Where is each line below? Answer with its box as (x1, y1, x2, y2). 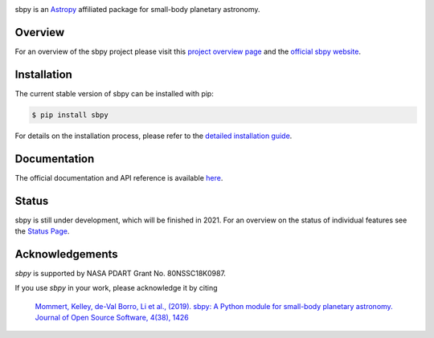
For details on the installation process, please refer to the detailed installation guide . (14, 131, 293, 140)
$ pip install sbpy (31, 110, 108, 120)
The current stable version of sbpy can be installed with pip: (14, 88, 215, 98)
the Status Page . (14, 226, 70, 236)
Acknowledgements (14, 247, 118, 261)
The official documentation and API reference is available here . (14, 173, 223, 182)
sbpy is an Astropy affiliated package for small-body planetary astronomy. (14, 5, 260, 14)
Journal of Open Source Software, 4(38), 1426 (35, 313, 189, 323)
